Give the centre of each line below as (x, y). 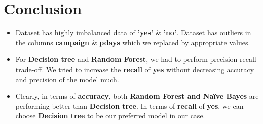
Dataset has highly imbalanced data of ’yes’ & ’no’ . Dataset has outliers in (133, 33)
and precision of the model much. (67, 79)
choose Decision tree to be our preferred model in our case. (110, 116)
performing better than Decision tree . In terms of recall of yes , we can (129, 106)
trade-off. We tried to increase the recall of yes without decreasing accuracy (135, 69)
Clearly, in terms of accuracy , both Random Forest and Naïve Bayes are (137, 96)
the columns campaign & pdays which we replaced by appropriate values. (133, 42)
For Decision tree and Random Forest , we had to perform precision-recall (136, 59)
